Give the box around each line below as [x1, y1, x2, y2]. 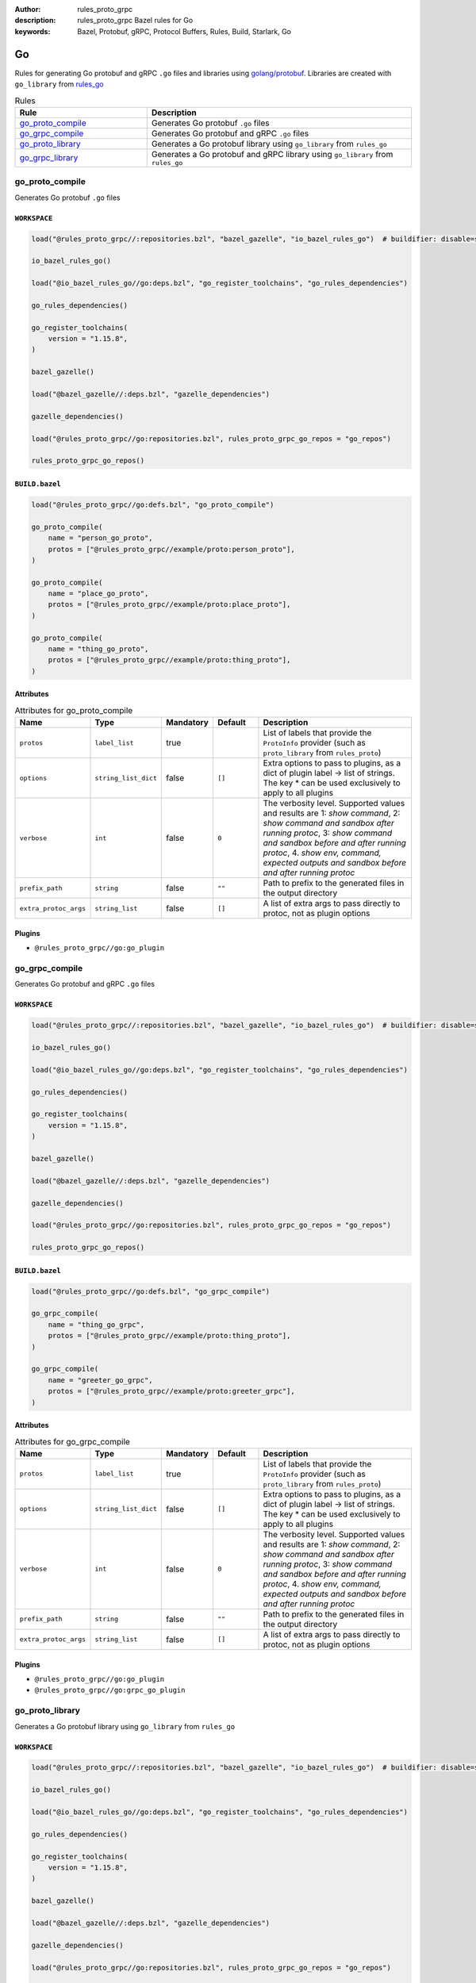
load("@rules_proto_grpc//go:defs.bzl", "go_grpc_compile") [31, 1287, 271, 1296]
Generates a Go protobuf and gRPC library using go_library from [151, 148, 393, 159]
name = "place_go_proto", [48, 589, 149, 598]
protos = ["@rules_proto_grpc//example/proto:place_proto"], [48, 600, 291, 609]
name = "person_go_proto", [48, 534, 154, 543]
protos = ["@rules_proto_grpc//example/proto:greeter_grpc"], [48, 1387, 295, 1396]
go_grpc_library [19, 152, 79, 163]
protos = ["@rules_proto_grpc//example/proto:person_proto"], [48, 544, 295, 554]
